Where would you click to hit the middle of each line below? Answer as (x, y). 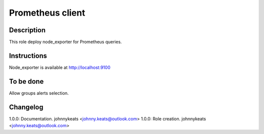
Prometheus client (47, 13)
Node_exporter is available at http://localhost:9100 (60, 67)
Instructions (28, 56)
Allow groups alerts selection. (39, 93)
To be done (26, 81)
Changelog (26, 107)
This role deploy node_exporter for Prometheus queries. (66, 42)
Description (27, 30)
